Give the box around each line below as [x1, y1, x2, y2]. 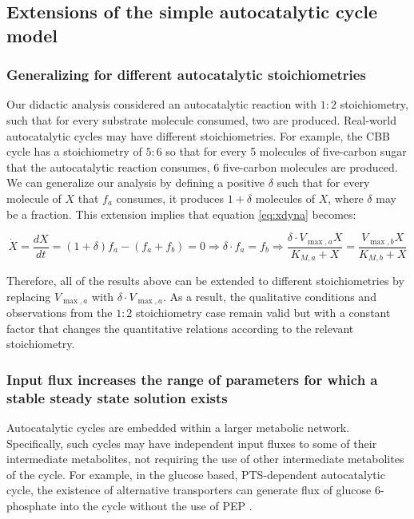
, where [328, 189, 364, 206]
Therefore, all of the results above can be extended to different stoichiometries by [6, 272, 404, 289]
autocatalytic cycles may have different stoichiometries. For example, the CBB [6, 127, 390, 144]
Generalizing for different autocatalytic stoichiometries [6, 65, 366, 85]
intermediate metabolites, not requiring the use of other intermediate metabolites [6, 450, 404, 467]
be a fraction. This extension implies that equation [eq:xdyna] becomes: [6, 205, 356, 222]
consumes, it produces [116, 189, 225, 206]
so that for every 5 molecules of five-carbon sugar [165, 143, 407, 160]
